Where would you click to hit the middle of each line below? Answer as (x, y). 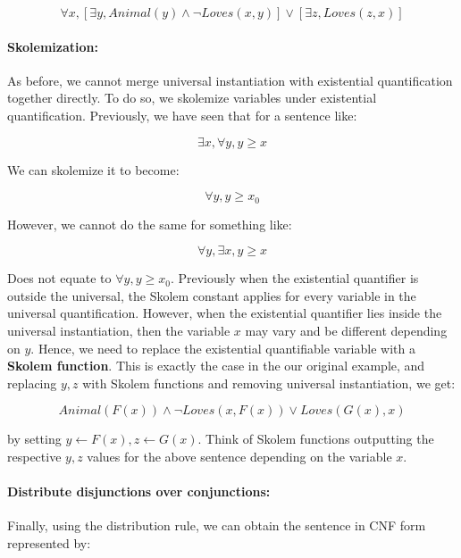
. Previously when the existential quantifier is (294, 278)
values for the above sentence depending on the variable (239, 456)
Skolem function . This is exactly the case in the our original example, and (216, 366)
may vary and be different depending (346, 330)
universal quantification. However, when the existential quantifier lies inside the (225, 313)
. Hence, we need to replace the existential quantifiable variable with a (223, 348)
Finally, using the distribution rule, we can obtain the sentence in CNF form (217, 525)
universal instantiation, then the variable (119, 330)
